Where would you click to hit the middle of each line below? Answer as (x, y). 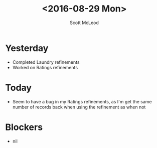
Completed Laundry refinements (46, 62)
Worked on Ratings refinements (45, 67)
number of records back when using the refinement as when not (79, 107)
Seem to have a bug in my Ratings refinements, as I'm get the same (82, 101)
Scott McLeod (84, 23)
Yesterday (27, 48)
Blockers (24, 127)
